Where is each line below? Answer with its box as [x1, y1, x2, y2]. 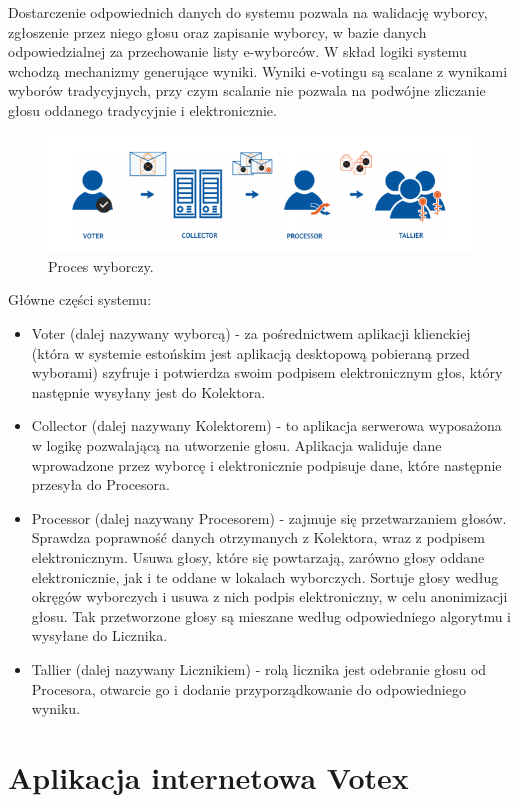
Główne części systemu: [8, 289, 152, 310]
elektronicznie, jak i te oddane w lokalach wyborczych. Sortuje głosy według [31, 566, 499, 587]
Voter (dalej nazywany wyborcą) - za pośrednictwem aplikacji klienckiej [31, 323, 471, 344]
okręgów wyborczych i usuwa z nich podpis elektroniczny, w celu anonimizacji [31, 586, 508, 607]
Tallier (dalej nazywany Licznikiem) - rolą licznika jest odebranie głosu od [31, 658, 487, 679]
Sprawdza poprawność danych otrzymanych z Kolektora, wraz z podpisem [31, 527, 485, 548]
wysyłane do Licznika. [31, 625, 168, 646]
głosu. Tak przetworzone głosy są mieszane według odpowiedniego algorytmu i [31, 605, 512, 626]
